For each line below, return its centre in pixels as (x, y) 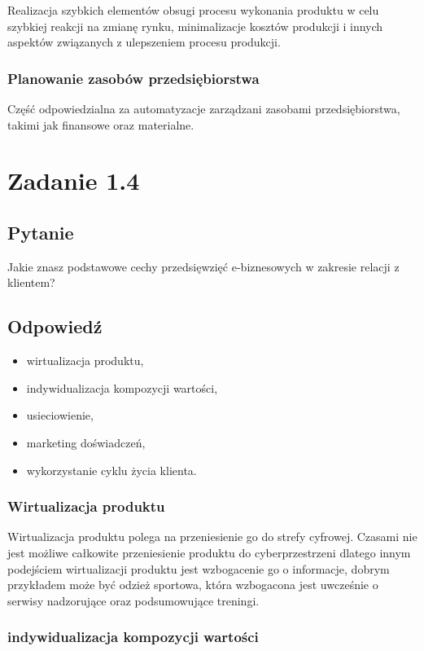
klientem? (31, 282)
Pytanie (41, 232)
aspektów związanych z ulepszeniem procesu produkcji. (144, 42)
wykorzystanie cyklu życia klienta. (111, 470)
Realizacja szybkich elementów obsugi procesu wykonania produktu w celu (193, 10)
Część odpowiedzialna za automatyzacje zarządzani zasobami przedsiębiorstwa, (204, 108)
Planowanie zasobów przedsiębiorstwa (133, 78)
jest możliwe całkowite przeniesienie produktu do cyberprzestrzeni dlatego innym (209, 552)
